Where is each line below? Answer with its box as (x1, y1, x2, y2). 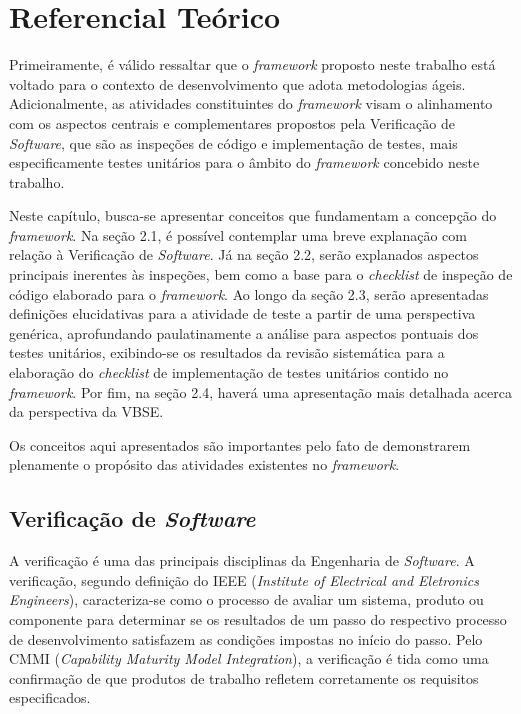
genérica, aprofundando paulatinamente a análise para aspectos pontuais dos (9, 322, 479, 343)
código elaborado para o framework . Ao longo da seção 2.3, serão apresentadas (9, 283, 489, 304)
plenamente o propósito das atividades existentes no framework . (9, 454, 400, 475)
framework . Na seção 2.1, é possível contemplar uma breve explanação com (9, 224, 467, 245)
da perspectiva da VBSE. (9, 401, 164, 422)
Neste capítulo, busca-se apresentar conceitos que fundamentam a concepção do (9, 205, 497, 226)
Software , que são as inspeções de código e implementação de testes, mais (9, 132, 458, 153)
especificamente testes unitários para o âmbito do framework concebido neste (9, 152, 480, 173)
